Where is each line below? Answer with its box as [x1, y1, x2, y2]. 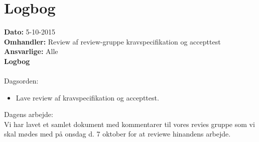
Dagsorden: [4, 75, 39, 86]
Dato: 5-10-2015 [4, 26, 55, 37]
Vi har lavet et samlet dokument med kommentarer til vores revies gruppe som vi [4, 118, 255, 129]
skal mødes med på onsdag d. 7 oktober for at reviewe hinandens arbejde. [4, 128, 231, 139]
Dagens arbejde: [4, 109, 53, 119]
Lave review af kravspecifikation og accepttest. [16, 92, 159, 102]
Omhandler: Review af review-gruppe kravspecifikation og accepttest [4, 36, 221, 46]
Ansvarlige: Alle [4, 46, 58, 56]
